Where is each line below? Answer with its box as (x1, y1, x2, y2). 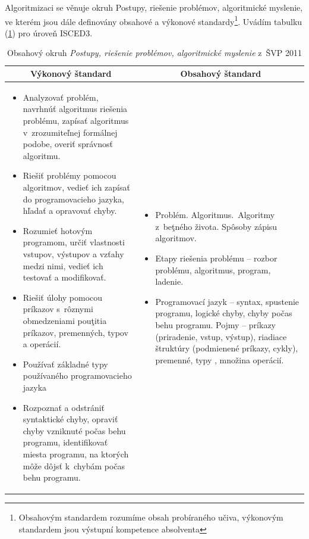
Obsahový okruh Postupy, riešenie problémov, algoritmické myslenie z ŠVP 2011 (7, 46, 302, 59)
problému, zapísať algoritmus (23, 114, 129, 127)
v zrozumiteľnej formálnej (23, 126, 118, 138)
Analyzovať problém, (23, 91, 99, 103)
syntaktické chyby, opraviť (23, 413, 118, 425)
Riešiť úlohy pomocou (23, 291, 103, 303)
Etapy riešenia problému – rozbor (155, 252, 278, 264)
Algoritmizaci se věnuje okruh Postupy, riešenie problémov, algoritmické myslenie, (5, 1, 303, 13)
